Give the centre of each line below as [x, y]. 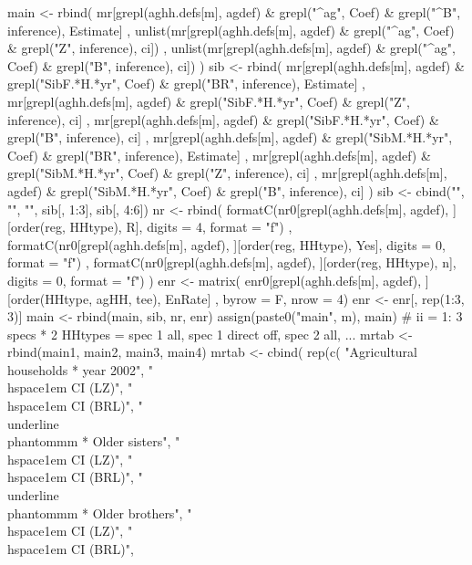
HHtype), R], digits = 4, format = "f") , [181, 227]
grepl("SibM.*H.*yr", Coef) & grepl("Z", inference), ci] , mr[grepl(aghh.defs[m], [227, 173]
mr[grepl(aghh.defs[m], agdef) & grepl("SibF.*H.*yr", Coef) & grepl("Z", [209, 101]
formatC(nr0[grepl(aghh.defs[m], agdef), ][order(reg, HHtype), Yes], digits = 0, [226, 244]
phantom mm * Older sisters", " [94, 441]
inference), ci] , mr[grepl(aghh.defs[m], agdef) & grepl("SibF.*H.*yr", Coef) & [223, 119]
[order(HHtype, [50, 298]
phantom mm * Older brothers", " [100, 513]
